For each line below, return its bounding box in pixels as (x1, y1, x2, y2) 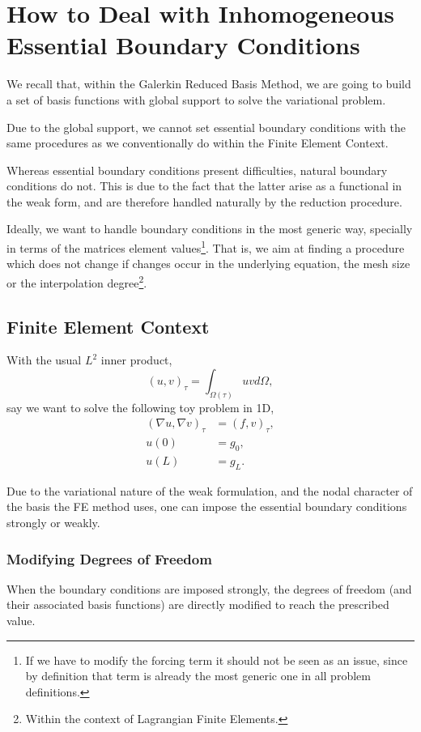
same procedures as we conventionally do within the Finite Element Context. (6, 134, 389, 151)
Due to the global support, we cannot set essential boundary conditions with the (6, 118, 406, 135)
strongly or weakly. (6, 514, 100, 531)
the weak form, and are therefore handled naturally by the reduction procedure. (6, 193, 402, 210)
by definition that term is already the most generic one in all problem (25, 667, 371, 684)
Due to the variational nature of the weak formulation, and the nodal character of (6, 482, 413, 499)
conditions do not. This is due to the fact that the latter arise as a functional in (6, 177, 402, 194)
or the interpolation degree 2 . (6, 271, 147, 291)
